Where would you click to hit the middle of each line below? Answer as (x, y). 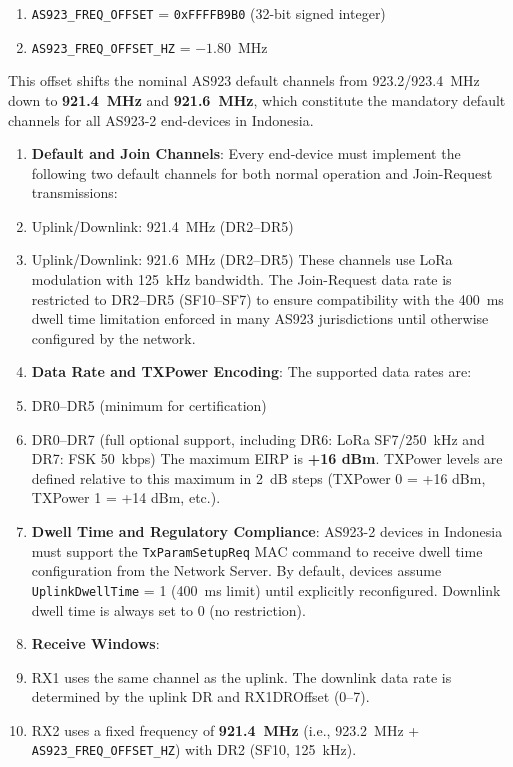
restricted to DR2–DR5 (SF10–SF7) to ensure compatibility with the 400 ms (267, 298)
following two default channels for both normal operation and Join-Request (262, 172)
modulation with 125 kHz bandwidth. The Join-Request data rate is (241, 279)
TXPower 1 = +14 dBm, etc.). (126, 497)
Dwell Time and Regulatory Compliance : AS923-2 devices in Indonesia (267, 531)
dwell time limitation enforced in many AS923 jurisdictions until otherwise (260, 318)
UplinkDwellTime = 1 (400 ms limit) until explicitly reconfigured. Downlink (266, 589)
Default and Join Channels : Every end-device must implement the (246, 153)
